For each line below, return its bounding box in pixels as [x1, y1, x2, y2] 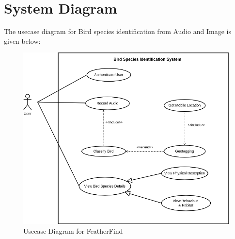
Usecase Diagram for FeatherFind [23, 225, 123, 236]
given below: [4, 35, 41, 46]
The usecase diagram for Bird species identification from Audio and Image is [4, 26, 231, 36]
